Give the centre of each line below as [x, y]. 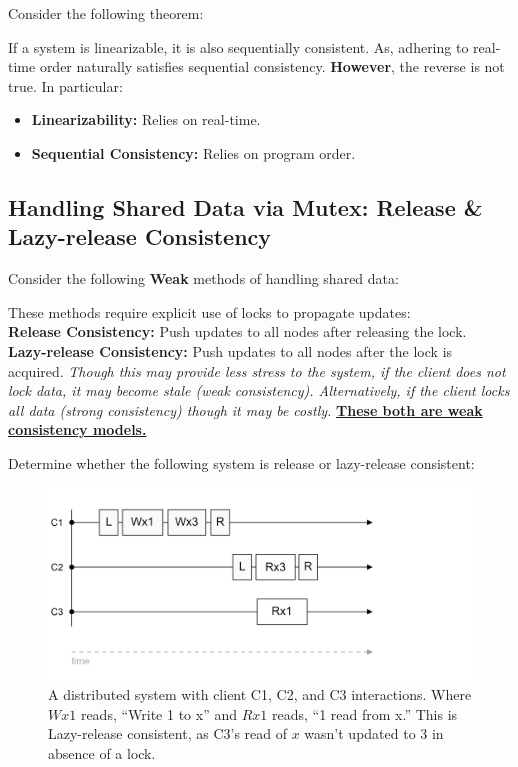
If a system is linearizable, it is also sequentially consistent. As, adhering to [238, 46]
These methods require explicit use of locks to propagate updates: [209, 311]
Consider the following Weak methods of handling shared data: [203, 278]
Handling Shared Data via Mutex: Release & [245, 206]
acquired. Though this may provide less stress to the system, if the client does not [257, 370]
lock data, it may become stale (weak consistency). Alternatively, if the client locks [259, 390]
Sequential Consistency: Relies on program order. [193, 152]
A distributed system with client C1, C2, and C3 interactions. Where [260, 694]
